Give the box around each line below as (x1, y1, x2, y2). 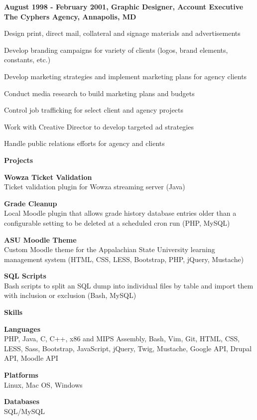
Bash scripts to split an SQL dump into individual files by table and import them (4, 280, 254, 290)
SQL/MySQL (4, 406, 45, 416)
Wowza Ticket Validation (4, 171, 92, 182)
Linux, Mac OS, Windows (4, 379, 83, 390)
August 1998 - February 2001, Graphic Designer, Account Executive (4, 1, 244, 11)
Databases (4, 396, 40, 407)
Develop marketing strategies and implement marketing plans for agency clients (4, 71, 247, 81)
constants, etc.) (4, 54, 51, 65)
